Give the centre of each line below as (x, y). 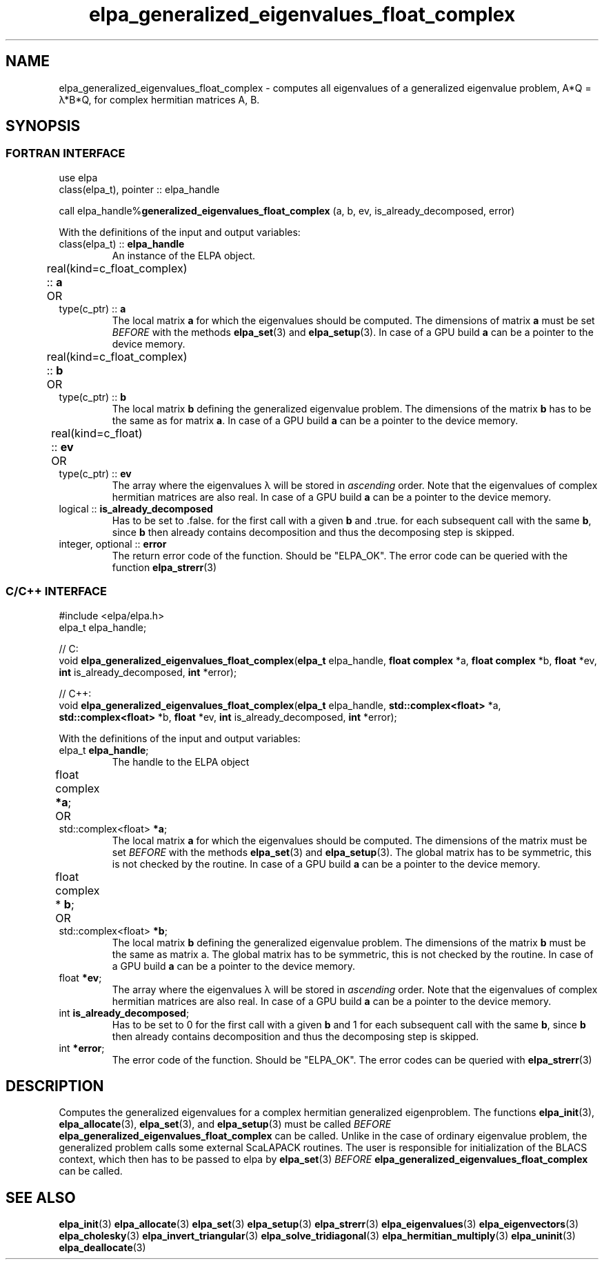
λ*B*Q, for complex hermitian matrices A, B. (159, 99)
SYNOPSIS (43, 126)
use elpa (78, 177)
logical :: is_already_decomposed (136, 508)
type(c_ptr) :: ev (95, 473)
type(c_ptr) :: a (92, 308)
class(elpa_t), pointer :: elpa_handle (139, 189)
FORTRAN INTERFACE (66, 153)
